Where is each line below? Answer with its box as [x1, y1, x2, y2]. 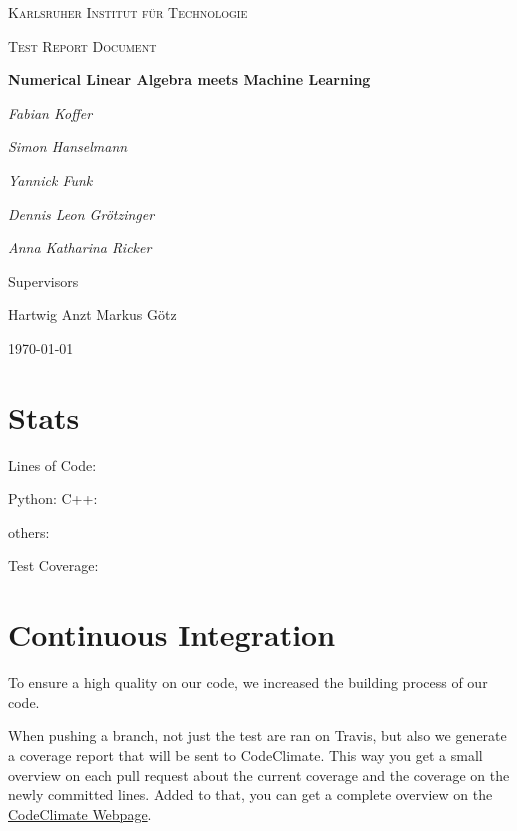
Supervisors [8, 270, 79, 291]
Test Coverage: [8, 555, 99, 576]
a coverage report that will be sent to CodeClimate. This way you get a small [8, 744, 483, 765]
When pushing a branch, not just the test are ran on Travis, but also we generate [8, 725, 507, 746]
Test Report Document [8, 35, 157, 56]
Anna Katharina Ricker [8, 237, 152, 258]
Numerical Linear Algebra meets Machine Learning [8, 69, 371, 90]
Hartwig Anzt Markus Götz [8, 304, 177, 325]
